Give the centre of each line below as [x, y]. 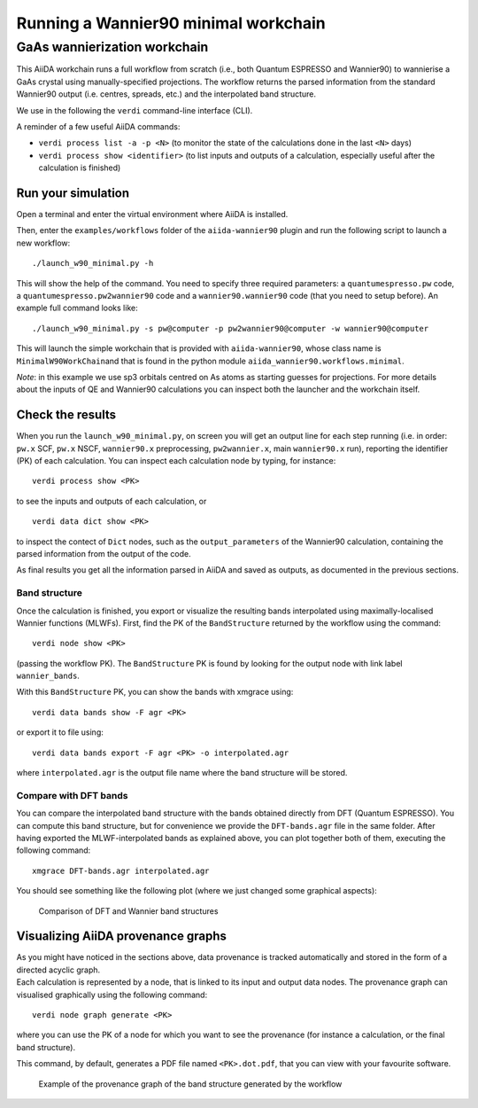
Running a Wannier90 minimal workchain [171, 23]
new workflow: [43, 243]
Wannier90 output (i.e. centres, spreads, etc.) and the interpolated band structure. [166, 94]
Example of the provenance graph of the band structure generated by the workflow [190, 1084]
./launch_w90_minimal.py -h [93, 263]
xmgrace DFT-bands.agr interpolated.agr [121, 870]
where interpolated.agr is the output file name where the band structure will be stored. [182, 773]
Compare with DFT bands [72, 795]
